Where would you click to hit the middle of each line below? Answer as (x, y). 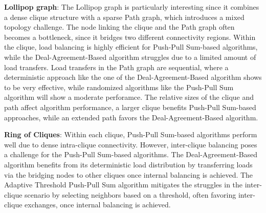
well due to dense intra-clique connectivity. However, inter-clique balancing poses (131, 144)
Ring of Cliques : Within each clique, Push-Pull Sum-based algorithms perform (131, 134)
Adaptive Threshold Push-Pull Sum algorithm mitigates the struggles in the (124, 185)
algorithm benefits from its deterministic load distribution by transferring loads (128, 164)
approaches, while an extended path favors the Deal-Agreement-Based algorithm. (131, 117)
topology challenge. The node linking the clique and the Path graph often (119, 27)
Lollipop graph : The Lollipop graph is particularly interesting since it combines (132, 7)
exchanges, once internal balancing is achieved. (98, 205)
